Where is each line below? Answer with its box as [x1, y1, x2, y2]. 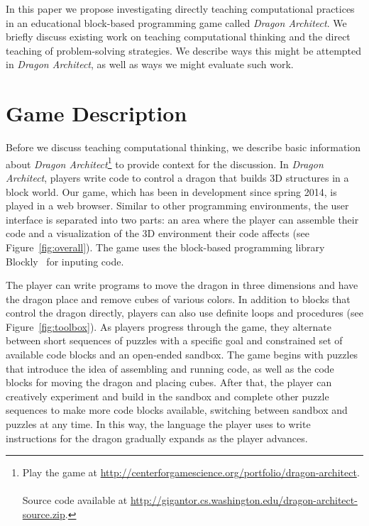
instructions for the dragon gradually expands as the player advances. [6, 430, 308, 445]
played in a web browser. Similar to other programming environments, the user [6, 198, 349, 213]
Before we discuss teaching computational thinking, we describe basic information [6, 140, 361, 155]
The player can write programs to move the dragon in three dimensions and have [6, 278, 358, 292]
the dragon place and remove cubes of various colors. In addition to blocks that [6, 291, 351, 306]
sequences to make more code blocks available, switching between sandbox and [6, 402, 348, 417]
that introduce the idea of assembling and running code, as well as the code [6, 361, 334, 376]
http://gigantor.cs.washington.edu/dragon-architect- [130, 493, 358, 508]
